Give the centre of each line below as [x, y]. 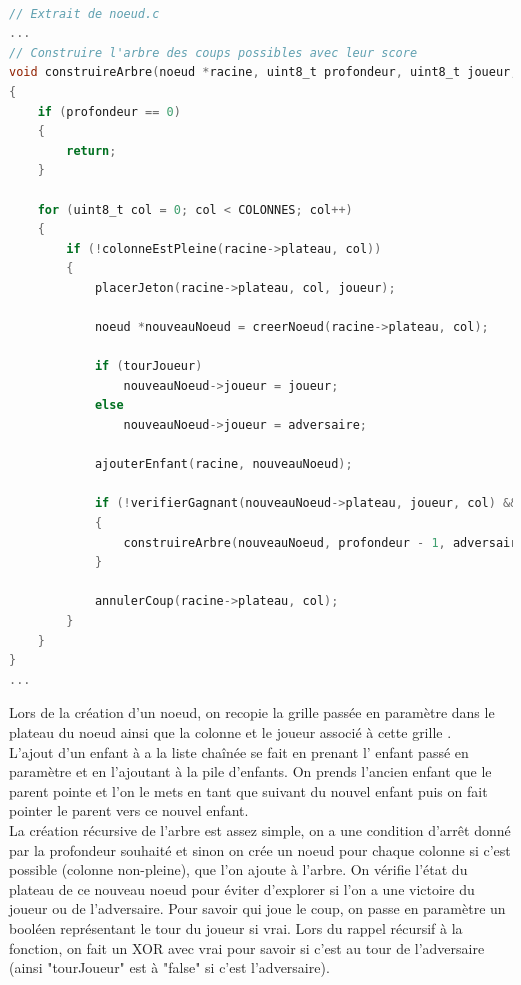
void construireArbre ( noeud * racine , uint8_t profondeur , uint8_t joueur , [263, 72]
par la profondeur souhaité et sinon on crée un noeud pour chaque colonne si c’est [260, 849]
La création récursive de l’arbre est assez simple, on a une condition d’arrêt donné [260, 829]
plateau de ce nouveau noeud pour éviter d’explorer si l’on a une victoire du [242, 888]
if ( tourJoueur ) [148, 366]
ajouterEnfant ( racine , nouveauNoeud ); [223, 464]
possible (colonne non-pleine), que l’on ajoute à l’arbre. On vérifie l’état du [238, 869]
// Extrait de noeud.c [84, 13]
